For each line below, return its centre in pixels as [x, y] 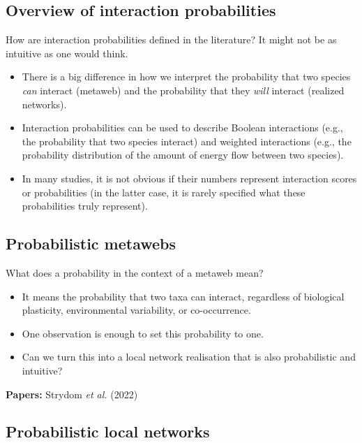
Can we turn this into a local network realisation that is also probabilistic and [189, 357]
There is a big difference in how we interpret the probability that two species [186, 77]
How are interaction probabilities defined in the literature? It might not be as [171, 39]
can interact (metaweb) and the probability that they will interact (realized [183, 90]
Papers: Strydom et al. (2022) [72, 394]
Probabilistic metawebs [91, 244]
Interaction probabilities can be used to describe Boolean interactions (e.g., [182, 128]
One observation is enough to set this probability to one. [143, 333]
